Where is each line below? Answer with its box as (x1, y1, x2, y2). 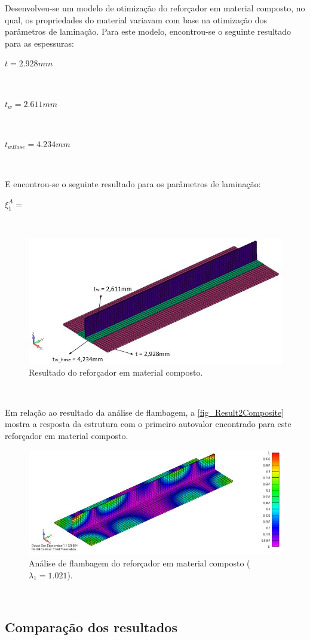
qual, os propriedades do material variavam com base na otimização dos (5, 13, 268, 26)
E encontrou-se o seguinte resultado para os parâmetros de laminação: (5, 177, 261, 190)
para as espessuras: (5, 36, 74, 49)
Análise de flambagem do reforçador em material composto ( (29, 557, 250, 569)
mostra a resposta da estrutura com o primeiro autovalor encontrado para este (5, 417, 291, 430)
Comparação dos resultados (5, 618, 177, 636)
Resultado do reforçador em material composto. (29, 365, 203, 378)
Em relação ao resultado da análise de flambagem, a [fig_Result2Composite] (5, 406, 284, 418)
